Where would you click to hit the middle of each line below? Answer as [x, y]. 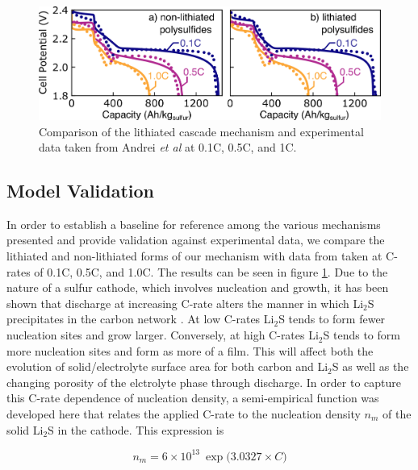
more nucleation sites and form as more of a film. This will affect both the [190, 350]
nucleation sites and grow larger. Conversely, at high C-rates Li [163, 335]
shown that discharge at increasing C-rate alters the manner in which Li [185, 303]
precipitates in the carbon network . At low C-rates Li [140, 319]
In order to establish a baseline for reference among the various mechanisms [194, 224]
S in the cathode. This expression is [136, 429]
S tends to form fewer [332, 319]
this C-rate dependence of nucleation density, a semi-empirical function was [193, 398]
